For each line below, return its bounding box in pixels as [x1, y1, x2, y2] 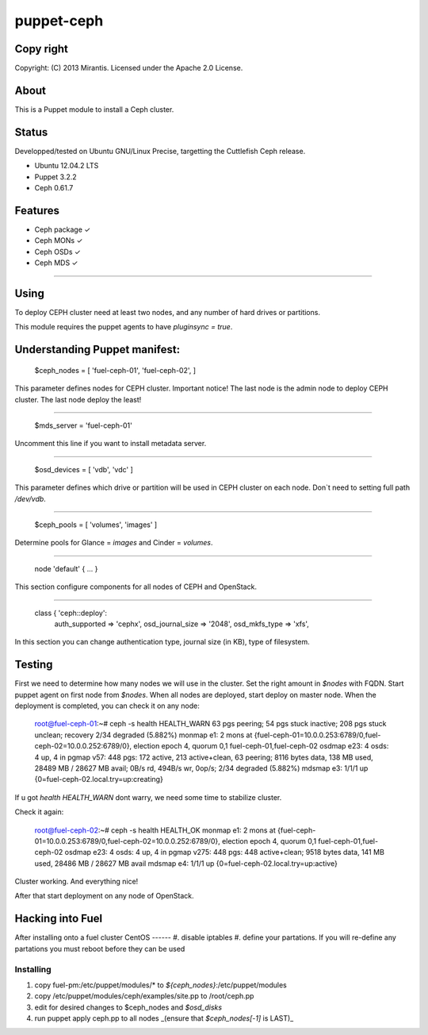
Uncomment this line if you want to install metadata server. [14, 439, 207, 448]
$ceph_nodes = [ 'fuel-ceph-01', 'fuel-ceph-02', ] [34, 365, 197, 375]
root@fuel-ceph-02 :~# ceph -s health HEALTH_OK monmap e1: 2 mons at [34, 825, 277, 835]
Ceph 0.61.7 [34, 183, 74, 193]
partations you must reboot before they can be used [14, 944, 185, 953]
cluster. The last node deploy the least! [14, 394, 142, 404]
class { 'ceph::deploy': [34, 608, 107, 618]
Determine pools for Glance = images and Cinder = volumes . [14, 538, 213, 548]
